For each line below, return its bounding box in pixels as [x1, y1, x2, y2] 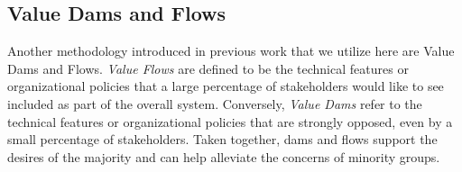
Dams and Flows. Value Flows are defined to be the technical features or [7, 59, 409, 77]
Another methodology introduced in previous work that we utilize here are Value [7, 41, 455, 60]
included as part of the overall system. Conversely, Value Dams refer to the [7, 94, 422, 113]
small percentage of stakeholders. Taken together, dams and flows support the [7, 130, 438, 149]
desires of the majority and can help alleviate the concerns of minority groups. [7, 147, 440, 166]
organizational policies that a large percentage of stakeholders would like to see [7, 77, 444, 95]
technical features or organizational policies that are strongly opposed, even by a [7, 112, 453, 131]
